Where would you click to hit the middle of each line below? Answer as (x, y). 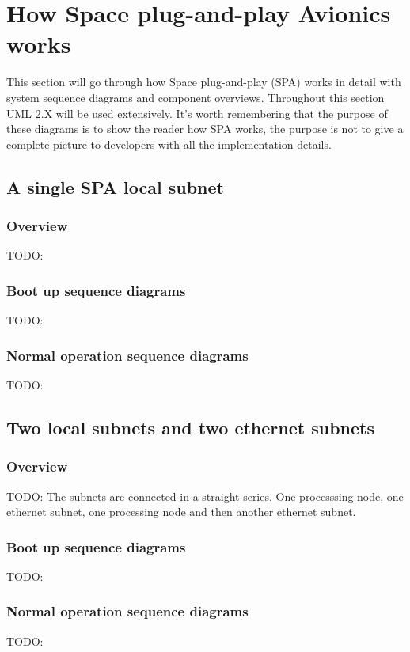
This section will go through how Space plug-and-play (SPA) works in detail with (204, 82)
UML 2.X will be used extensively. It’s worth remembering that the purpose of (197, 113)
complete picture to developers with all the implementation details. (169, 144)
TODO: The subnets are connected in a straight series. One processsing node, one (205, 496)
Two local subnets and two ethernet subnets (190, 427)
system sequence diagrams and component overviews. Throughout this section (196, 97)
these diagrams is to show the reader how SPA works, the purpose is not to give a (205, 129)
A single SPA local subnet (115, 186)
